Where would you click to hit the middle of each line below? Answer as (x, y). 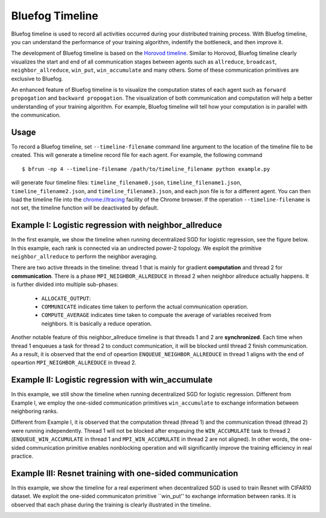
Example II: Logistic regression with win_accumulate (112, 380)
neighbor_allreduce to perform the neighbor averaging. (84, 256)
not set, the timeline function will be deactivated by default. (85, 208)
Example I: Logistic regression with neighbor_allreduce (117, 225)
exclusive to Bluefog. (37, 78)
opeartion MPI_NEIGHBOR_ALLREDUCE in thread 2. (74, 363)
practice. (22, 456)
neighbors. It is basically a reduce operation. (97, 324)
